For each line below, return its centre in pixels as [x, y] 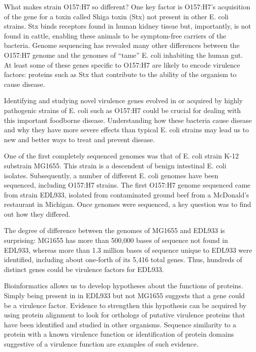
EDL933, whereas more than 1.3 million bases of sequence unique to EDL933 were [128, 250]
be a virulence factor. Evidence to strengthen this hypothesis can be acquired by [125, 305]
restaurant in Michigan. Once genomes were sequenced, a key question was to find [128, 204]
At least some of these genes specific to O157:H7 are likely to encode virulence [122, 64]
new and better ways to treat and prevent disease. [80, 139]
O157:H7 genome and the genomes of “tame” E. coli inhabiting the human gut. [124, 55]
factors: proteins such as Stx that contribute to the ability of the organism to [120, 74]
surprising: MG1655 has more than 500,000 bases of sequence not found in [116, 240]
